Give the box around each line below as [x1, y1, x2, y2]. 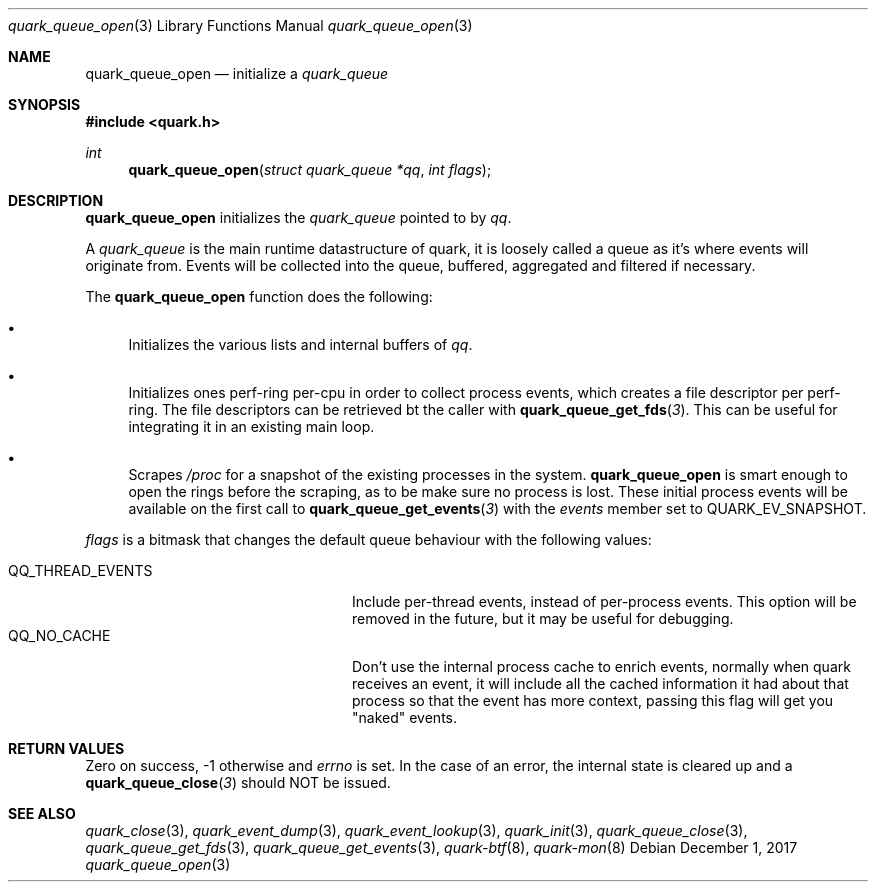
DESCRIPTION [8, 192, 104, 209]
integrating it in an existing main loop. [128, 418, 375, 435]
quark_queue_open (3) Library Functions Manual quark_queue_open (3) [8, 17, 473, 34]
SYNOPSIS [8, 96, 81, 113]
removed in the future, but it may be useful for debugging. [352, 610, 734, 627]
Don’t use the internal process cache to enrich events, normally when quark [352, 658, 851, 675]
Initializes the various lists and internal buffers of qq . [128, 336, 473, 353]
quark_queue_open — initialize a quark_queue [85, 65, 389, 82]
